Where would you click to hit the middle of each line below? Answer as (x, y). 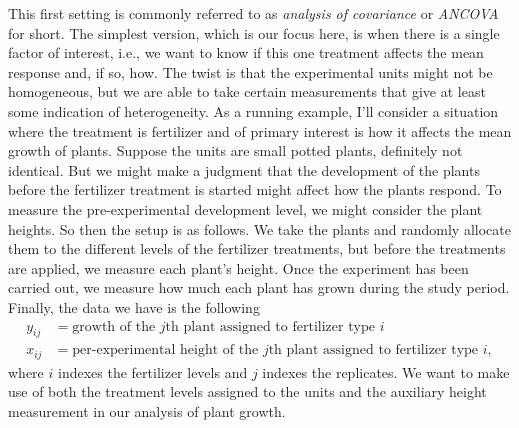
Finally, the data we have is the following (134, 306)
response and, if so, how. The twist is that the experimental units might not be (250, 71)
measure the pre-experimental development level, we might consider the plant (245, 208)
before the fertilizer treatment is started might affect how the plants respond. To (255, 189)
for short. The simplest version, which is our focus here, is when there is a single (254, 32)
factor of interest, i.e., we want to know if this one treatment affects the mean (246, 52)
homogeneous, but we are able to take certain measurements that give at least (247, 91)
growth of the (114, 326)
